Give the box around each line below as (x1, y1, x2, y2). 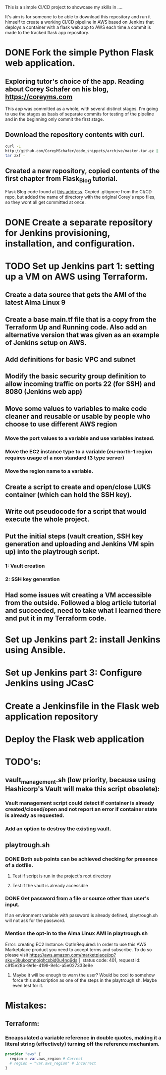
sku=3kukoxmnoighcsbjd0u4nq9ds (5, 957, 78, 963)
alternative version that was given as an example (5, 330, 160, 339)
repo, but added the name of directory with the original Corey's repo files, (5, 194, 156, 200)
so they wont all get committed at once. (5, 199, 86, 205)
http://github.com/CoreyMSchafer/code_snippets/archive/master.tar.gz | (5, 148, 159, 153)
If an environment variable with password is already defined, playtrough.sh (5, 913, 158, 918)
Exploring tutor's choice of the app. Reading (5, 77, 144, 86)
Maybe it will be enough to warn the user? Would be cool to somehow (12, 972, 155, 978)
